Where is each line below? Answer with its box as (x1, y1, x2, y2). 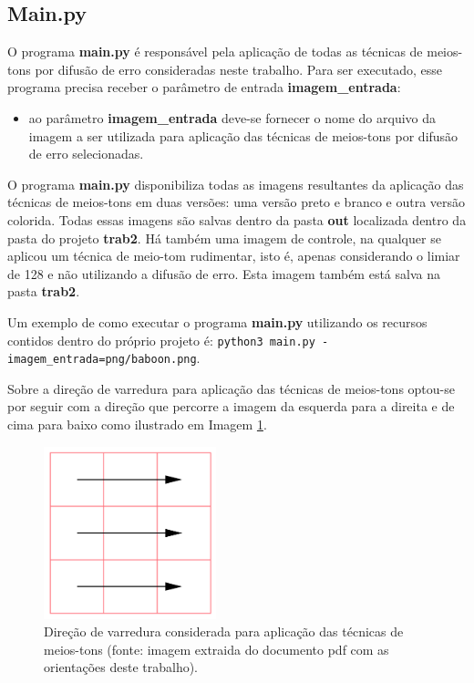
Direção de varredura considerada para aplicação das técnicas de (44, 622, 404, 641)
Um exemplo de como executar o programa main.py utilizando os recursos (7, 312, 428, 331)
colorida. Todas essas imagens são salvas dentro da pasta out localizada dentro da (7, 210, 467, 229)
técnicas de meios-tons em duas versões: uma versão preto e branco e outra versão (7, 192, 466, 212)
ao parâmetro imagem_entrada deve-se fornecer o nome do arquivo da (28, 108, 437, 127)
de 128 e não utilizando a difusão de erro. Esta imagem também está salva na (7, 264, 440, 283)
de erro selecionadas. (28, 144, 144, 163)
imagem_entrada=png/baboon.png (7, 353, 197, 367)
